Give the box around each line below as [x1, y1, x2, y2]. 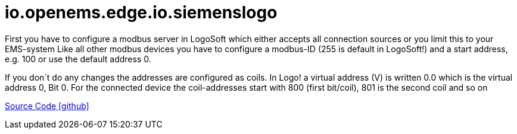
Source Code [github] [5, 100, 89, 111]
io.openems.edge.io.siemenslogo [5, 2, 278, 23]
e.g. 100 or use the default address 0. [5, 53, 151, 64]
